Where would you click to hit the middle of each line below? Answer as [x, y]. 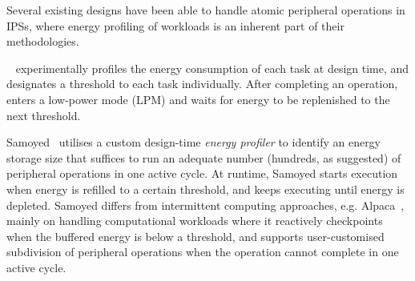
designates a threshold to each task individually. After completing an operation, [202, 84]
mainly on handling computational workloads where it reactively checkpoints [195, 221]
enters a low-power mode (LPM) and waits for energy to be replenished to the [198, 99]
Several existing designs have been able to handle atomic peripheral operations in [206, 10]
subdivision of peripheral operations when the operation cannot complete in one [203, 252]
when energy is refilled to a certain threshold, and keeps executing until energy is [205, 189]
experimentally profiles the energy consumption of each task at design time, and [212, 68]
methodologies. [43, 41]
